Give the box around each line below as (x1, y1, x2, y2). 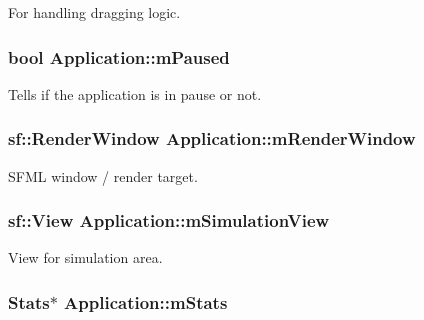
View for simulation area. (8, 247, 163, 268)
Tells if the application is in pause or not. (8, 83, 262, 104)
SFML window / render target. (8, 165, 198, 186)
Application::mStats (64, 289, 228, 314)
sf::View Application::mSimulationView (8, 208, 330, 233)
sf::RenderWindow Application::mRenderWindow (8, 126, 416, 151)
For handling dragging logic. (8, 2, 181, 22)
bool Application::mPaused (8, 44, 230, 69)
